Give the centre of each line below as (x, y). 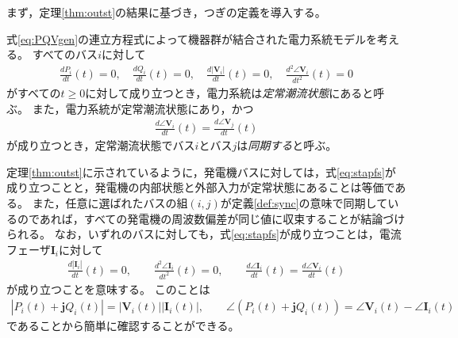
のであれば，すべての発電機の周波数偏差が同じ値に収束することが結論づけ (211, 218)
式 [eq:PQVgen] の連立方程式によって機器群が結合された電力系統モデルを (192, 38)
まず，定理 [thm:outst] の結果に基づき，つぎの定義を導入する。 (166, 12)
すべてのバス (65, 54)
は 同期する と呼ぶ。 (287, 145)
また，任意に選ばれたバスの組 (110, 202)
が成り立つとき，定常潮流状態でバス (101, 145)
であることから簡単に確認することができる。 (123, 326)
